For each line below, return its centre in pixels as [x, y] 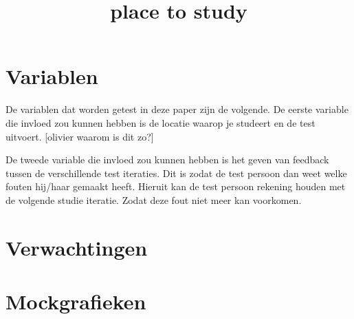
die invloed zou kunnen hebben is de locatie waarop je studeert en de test [161, 122]
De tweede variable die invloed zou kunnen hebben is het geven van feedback [167, 159]
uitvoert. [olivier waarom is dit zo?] [80, 136]
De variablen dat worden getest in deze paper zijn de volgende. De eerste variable [177, 109]
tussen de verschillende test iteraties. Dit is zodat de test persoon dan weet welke [176, 173]
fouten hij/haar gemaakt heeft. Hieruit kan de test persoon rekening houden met [176, 186]
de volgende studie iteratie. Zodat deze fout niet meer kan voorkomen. [154, 199]
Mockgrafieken [76, 301]
